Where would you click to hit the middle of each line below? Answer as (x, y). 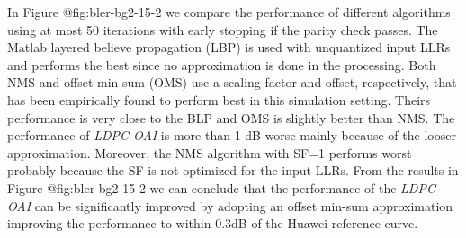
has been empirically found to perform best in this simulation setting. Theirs (219, 99)
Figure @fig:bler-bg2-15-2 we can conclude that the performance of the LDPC (221, 187)
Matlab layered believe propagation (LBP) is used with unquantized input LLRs (229, 47)
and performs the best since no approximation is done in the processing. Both (222, 64)
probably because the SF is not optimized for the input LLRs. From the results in (233, 170)
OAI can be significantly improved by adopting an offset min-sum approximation (230, 205)
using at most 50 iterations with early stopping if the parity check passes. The (223, 29)
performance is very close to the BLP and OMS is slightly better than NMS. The (231, 117)
